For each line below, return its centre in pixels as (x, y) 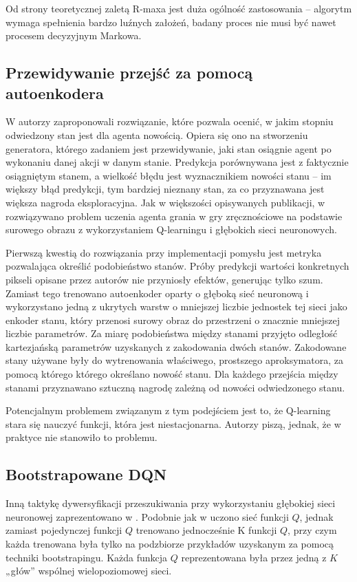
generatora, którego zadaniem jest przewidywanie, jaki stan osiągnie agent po (169, 148)
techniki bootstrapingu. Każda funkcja (87, 557)
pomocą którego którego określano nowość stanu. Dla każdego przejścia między (172, 374)
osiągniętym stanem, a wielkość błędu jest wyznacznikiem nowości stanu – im (169, 175)
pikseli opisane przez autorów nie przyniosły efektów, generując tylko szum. (164, 279)
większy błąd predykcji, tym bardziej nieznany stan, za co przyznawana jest (165, 189)
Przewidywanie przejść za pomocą (129, 73)
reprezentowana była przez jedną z (254, 557)
